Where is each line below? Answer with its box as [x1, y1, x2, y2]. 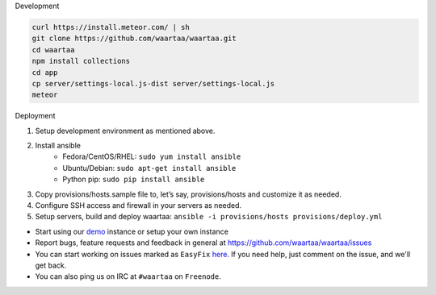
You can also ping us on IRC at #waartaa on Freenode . [35, 272, 221, 281]
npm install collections [31, 56, 131, 66]
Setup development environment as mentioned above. [35, 126, 216, 135]
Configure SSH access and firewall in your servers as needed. [35, 201, 242, 210]
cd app [31, 68, 58, 77]
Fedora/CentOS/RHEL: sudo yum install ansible [62, 152, 241, 161]
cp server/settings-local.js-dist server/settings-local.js [31, 79, 275, 88]
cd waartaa [31, 45, 75, 54]
